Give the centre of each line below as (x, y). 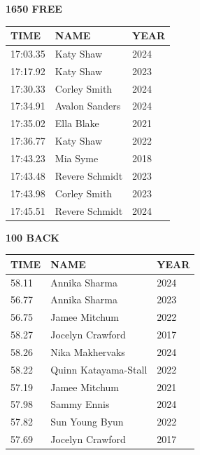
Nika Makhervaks (88, 351)
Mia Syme (77, 158)
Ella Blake (77, 123)
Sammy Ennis (80, 404)
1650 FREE (34, 8)
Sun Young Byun (87, 422)
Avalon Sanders (88, 106)
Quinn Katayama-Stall (99, 369)
